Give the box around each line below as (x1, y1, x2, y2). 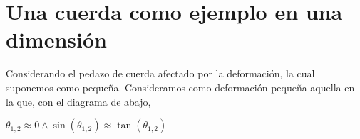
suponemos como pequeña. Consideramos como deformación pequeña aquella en (6, 79, 355, 94)
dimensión (6, 25, 107, 54)
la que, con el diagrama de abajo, (6, 94, 151, 109)
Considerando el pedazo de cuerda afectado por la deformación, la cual (6, 66, 315, 81)
